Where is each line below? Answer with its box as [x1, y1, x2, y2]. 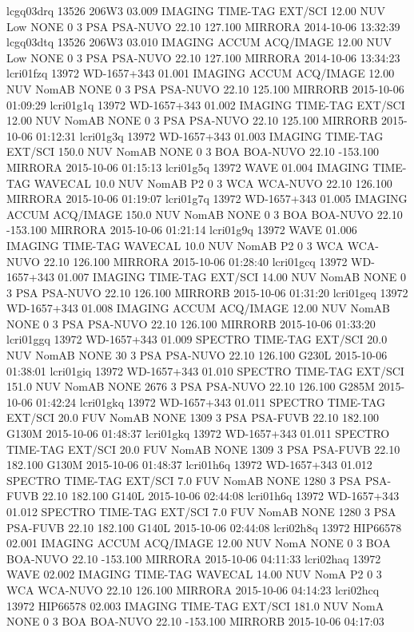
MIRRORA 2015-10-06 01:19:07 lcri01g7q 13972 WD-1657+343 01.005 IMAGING [6, 190, 408, 207]
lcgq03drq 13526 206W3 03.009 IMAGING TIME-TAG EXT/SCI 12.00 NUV [6, 2, 385, 18]
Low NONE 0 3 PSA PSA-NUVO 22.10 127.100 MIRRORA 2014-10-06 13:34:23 [6, 49, 400, 66]
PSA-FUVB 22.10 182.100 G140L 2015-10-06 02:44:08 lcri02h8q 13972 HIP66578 [6, 519, 402, 535]
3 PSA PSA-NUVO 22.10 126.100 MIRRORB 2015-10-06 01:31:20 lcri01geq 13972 [6, 284, 408, 300]
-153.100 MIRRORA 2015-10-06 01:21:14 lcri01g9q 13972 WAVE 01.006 [6, 221, 357, 238]
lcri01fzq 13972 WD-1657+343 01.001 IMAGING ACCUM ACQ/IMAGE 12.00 [6, 65, 395, 81]
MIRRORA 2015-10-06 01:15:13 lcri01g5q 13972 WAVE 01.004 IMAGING [6, 158, 369, 175]
